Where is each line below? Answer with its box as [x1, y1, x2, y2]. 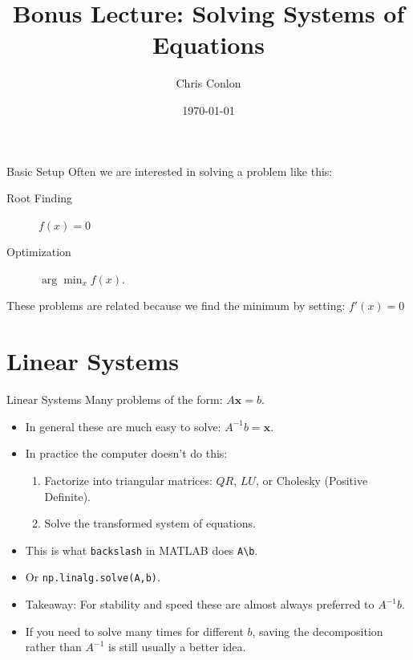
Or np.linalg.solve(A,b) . [25, 568, 160, 585]
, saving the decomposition [252, 622, 383, 639]
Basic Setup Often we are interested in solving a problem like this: [6, 162, 333, 179]
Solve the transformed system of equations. [44, 515, 256, 532]
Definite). [44, 487, 91, 504]
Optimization [6, 243, 71, 260]
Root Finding [6, 189, 73, 206]
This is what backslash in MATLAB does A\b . [25, 541, 258, 558]
